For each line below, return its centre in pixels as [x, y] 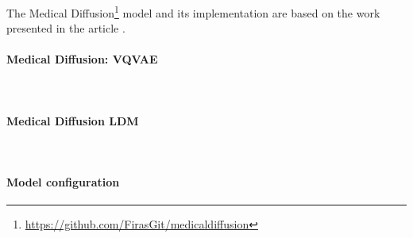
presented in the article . [66, 28]
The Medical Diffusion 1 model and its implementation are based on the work [193, 12]
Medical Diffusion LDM [73, 120]
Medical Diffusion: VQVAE [82, 59]
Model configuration [63, 182]
